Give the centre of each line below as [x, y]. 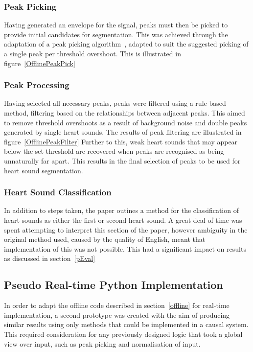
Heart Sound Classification [58, 192]
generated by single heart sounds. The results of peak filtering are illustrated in [123, 132]
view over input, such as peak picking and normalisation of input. [102, 343]
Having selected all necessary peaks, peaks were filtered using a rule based [115, 103]
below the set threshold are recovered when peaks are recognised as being [114, 151]
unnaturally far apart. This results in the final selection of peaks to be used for [122, 160]
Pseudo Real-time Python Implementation [114, 285]
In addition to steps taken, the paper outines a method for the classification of [121, 210]
